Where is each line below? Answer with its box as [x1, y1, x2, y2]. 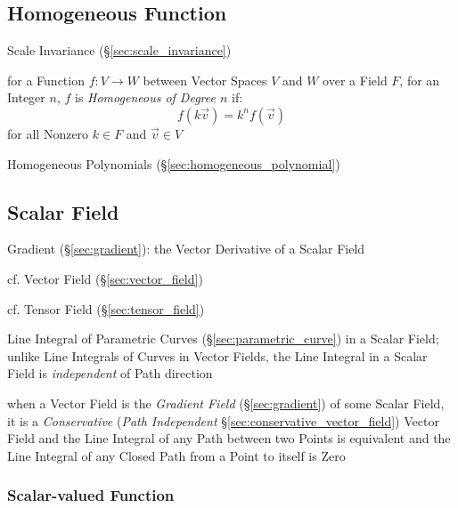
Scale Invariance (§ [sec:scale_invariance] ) [7, 41, 232, 60]
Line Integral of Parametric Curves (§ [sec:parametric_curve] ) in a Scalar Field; [7, 329, 439, 348]
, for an [399, 70, 440, 89]
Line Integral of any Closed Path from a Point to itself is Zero [7, 446, 346, 464]
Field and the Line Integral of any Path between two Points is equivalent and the [7, 429, 451, 448]
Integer [7, 88, 45, 107]
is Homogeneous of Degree [74, 88, 216, 107]
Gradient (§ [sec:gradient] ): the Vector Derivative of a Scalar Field [7, 239, 365, 258]
